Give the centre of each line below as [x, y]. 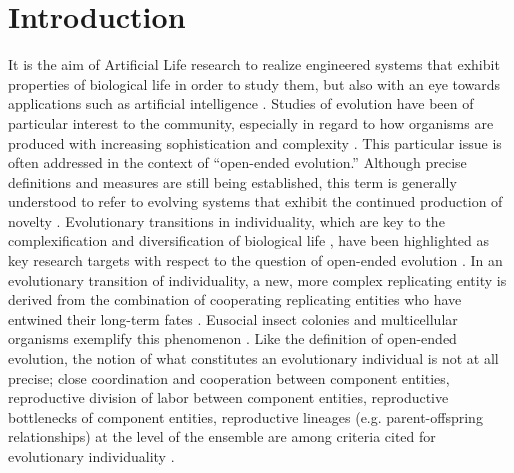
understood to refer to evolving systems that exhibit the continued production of [255, 201]
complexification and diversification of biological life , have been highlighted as [248, 240]
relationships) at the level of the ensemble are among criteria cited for [222, 436]
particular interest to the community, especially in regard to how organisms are [251, 122]
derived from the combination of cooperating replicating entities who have [235, 299]
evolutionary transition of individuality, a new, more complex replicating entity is [257, 279]
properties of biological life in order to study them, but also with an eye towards [254, 83]
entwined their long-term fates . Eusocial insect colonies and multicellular [233, 318]
